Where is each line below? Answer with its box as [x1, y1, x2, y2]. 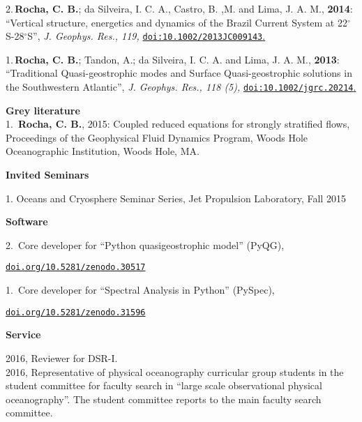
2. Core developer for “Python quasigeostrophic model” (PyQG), [6, 237, 285, 252]
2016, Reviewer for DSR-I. [6, 350, 118, 365]
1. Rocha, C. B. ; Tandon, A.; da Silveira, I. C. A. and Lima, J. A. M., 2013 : [6, 52, 340, 66]
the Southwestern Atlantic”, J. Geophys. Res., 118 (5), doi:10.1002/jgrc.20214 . [6, 80, 356, 94]
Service [6, 327, 41, 342]
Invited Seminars [6, 167, 89, 182]
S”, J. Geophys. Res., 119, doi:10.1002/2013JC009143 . [27, 29, 266, 43]
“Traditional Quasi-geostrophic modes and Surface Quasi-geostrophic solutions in [6, 66, 352, 80]
